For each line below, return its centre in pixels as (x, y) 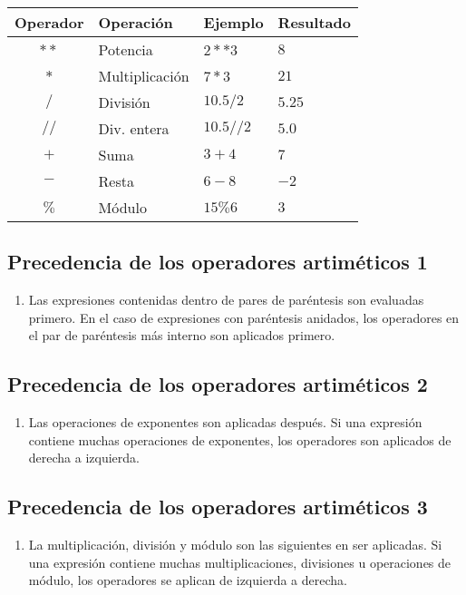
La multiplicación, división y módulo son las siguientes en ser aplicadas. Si (235, 545)
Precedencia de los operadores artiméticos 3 (218, 507)
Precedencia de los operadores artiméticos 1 (218, 262)
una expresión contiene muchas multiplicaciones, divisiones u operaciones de (240, 562)
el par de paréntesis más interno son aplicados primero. (182, 335)
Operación (136, 22)
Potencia (126, 49)
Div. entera (134, 128)
